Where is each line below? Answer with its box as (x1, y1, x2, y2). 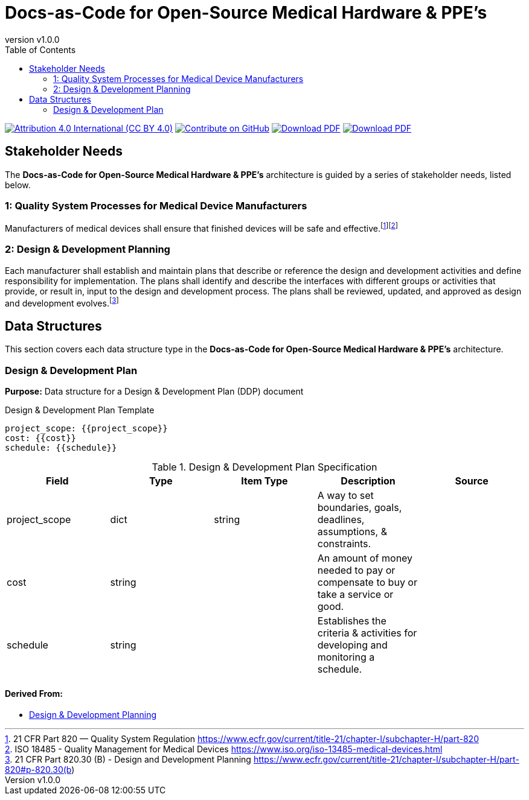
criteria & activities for (317, 627, 417, 639)
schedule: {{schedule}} (5, 443, 117, 452)
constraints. (317, 538, 371, 550)
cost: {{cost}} (5, 433, 77, 443)
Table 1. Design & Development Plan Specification (152, 461, 377, 473)
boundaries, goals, (317, 501, 402, 513)
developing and (317, 639, 388, 651)
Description (341, 475, 396, 487)
